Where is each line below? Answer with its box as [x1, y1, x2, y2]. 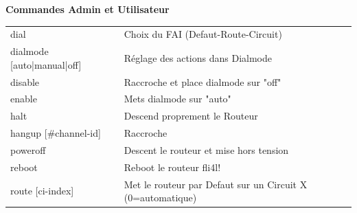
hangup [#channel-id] [10, 126, 101, 140]
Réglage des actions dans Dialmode [124, 50, 272, 65]
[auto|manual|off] [10, 57, 82, 71]
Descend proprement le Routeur [124, 109, 258, 123]
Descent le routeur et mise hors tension [124, 143, 289, 157]
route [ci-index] [10, 183, 74, 198]
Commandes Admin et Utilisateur [5, 2, 170, 16]
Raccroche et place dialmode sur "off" [124, 74, 281, 89]
